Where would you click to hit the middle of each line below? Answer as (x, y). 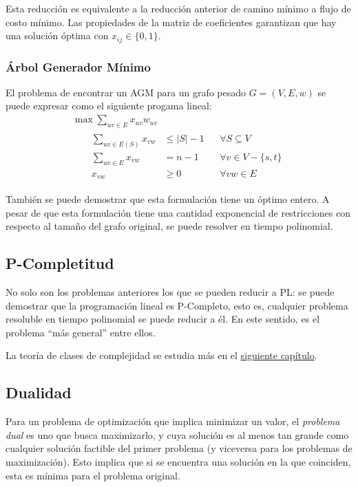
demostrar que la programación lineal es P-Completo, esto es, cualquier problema (177, 305)
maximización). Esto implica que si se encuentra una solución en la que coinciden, (178, 462)
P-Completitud (60, 263)
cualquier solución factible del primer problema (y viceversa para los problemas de (179, 448)
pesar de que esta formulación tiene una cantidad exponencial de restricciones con (178, 212)
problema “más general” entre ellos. (81, 332)
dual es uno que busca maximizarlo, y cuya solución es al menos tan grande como (177, 434)
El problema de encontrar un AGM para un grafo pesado (126, 92)
